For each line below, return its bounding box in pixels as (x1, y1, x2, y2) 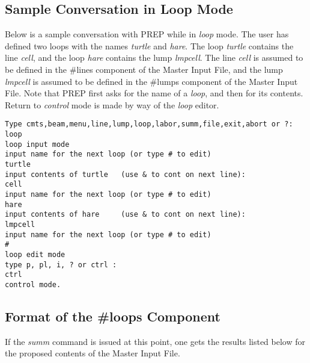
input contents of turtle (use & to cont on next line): (5, 170, 246, 179)
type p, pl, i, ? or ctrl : (5, 260, 117, 269)
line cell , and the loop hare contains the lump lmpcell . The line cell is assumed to (5, 51, 303, 64)
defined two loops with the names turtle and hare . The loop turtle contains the (5, 39, 294, 52)
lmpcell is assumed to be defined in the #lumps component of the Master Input (5, 75, 298, 87)
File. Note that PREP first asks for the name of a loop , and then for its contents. (5, 87, 303, 99)
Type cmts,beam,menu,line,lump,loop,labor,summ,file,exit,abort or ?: (5, 120, 293, 129)
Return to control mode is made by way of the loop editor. (5, 98, 219, 111)
